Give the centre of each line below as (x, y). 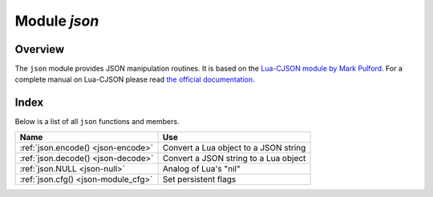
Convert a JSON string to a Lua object (234, 158)
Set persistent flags (199, 179)
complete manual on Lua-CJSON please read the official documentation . (135, 79)
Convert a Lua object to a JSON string (234, 147)
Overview (40, 49)
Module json (57, 21)
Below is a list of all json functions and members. (97, 122)
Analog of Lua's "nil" (201, 168)
